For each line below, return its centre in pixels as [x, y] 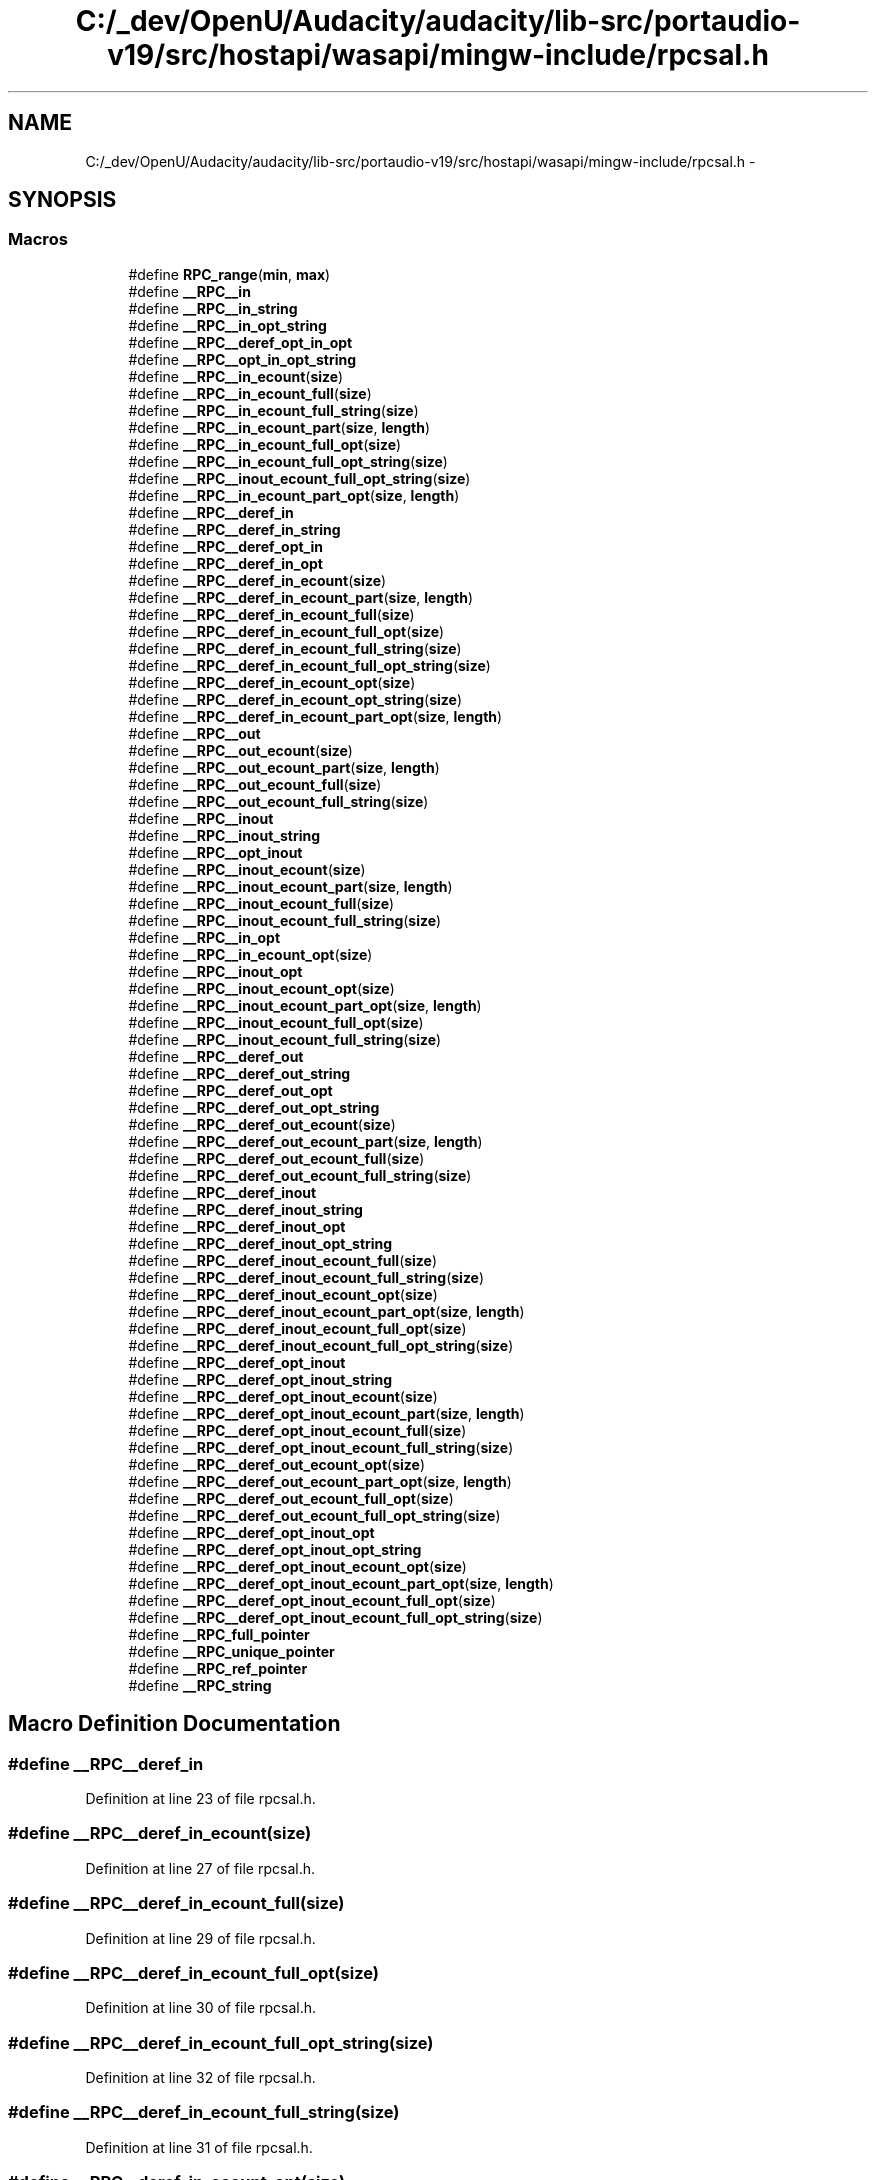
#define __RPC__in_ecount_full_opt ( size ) [265, 444]
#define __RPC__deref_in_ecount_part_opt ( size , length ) [315, 716]
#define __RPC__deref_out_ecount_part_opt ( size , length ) [320, 1481]
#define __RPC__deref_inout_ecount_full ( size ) [283, 1260]
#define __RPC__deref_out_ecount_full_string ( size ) [300, 1175]
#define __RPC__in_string [213, 308]
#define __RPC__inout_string [224, 835]
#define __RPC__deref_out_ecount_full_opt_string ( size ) [314, 1515]
